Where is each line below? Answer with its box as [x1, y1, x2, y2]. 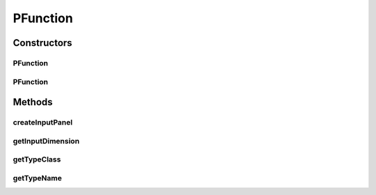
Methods [13, 96, 53, 108]
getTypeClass [13, 155, 61, 164]
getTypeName [13, 173, 62, 182]
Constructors [13, 37, 72, 49]
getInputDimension [13, 136, 80, 146]
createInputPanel [13, 118, 73, 127]
